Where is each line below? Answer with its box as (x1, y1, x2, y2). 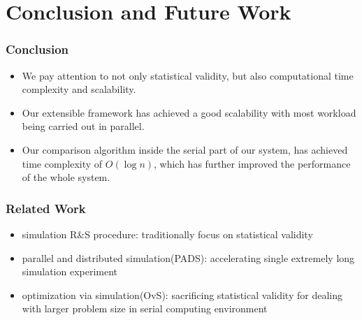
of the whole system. (22, 170, 110, 184)
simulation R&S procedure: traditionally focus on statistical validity (22, 226, 313, 241)
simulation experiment (22, 264, 118, 279)
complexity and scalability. (22, 82, 136, 96)
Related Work (6, 199, 86, 217)
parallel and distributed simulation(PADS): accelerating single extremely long (22, 250, 355, 265)
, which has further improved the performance (154, 156, 351, 170)
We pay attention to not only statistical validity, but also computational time (22, 68, 354, 82)
